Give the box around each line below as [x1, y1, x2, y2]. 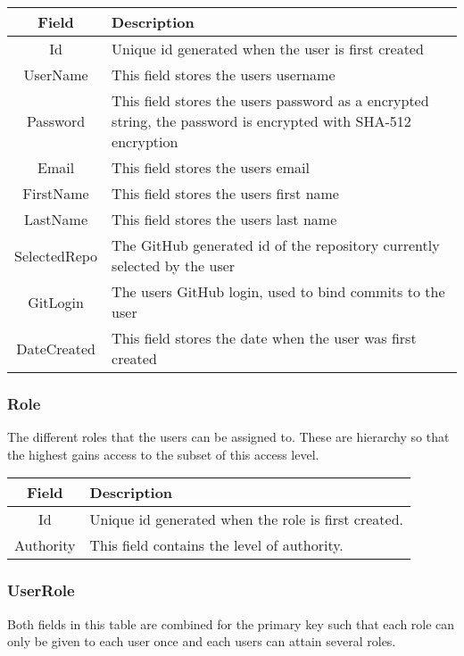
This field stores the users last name [112, 209, 337, 229]
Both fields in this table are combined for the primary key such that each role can [7, 614, 455, 633]
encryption [112, 131, 178, 152]
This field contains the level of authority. [89, 535, 344, 556]
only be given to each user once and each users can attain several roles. [7, 632, 396, 651]
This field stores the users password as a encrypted [112, 90, 429, 111]
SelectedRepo [14, 245, 98, 266]
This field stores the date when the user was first [112, 328, 417, 348]
